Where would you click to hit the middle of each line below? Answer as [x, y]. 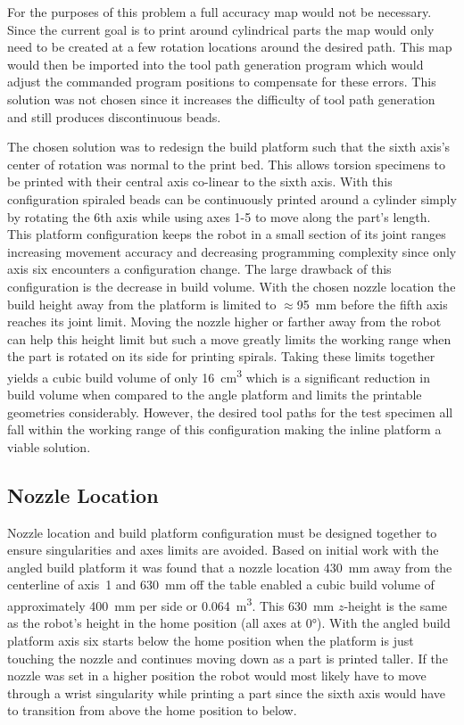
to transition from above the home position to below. [152, 710]
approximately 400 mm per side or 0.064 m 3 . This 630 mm [171, 604]
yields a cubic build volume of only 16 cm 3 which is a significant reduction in [219, 375]
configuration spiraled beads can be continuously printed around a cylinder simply [232, 198]
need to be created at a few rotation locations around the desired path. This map [230, 47]
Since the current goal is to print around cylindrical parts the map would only [221, 29]
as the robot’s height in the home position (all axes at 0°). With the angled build [229, 623]
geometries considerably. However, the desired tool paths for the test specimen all [230, 412]
